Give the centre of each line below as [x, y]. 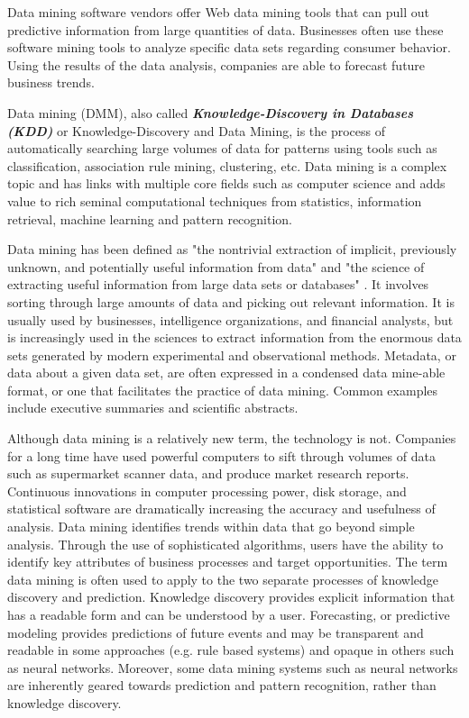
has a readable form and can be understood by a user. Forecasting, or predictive [229, 614]
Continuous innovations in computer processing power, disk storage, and [207, 491]
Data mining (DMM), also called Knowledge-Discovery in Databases [211, 112]
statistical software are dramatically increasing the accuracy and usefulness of [221, 509]
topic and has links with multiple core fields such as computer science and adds [226, 183]
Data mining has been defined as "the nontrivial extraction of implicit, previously [232, 249]
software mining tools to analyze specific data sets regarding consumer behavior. [229, 47]
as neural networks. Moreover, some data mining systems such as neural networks [233, 667]
